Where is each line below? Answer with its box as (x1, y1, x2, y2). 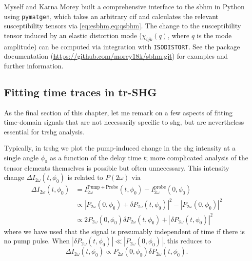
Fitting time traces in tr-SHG (4, 84, 157, 99)
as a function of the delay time (50, 152, 141, 163)
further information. (4, 60, 64, 70)
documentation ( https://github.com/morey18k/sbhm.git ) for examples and (4, 51, 228, 61)
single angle (4, 152, 39, 163)
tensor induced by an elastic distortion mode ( (4, 30, 142, 40)
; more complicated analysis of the (146, 152, 248, 163)
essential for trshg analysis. (4, 126, 84, 136)
